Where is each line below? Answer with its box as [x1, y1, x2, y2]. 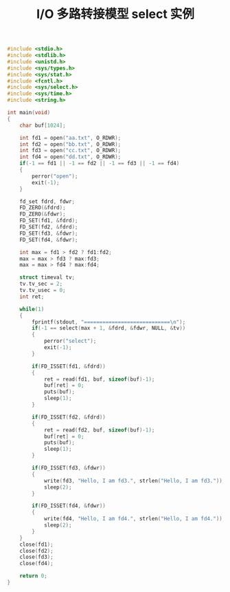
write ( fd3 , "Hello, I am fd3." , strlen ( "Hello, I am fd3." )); [43, 477, 226, 484]
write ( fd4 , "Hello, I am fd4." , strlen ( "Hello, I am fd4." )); [43, 516, 226, 522]
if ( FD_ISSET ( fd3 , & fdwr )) [32, 465, 106, 472]
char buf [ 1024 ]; [19, 122, 67, 129]
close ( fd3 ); [19, 553, 54, 561]
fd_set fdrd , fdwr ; [19, 198, 76, 205]
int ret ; [19, 293, 45, 300]
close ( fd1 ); [19, 541, 54, 548]
